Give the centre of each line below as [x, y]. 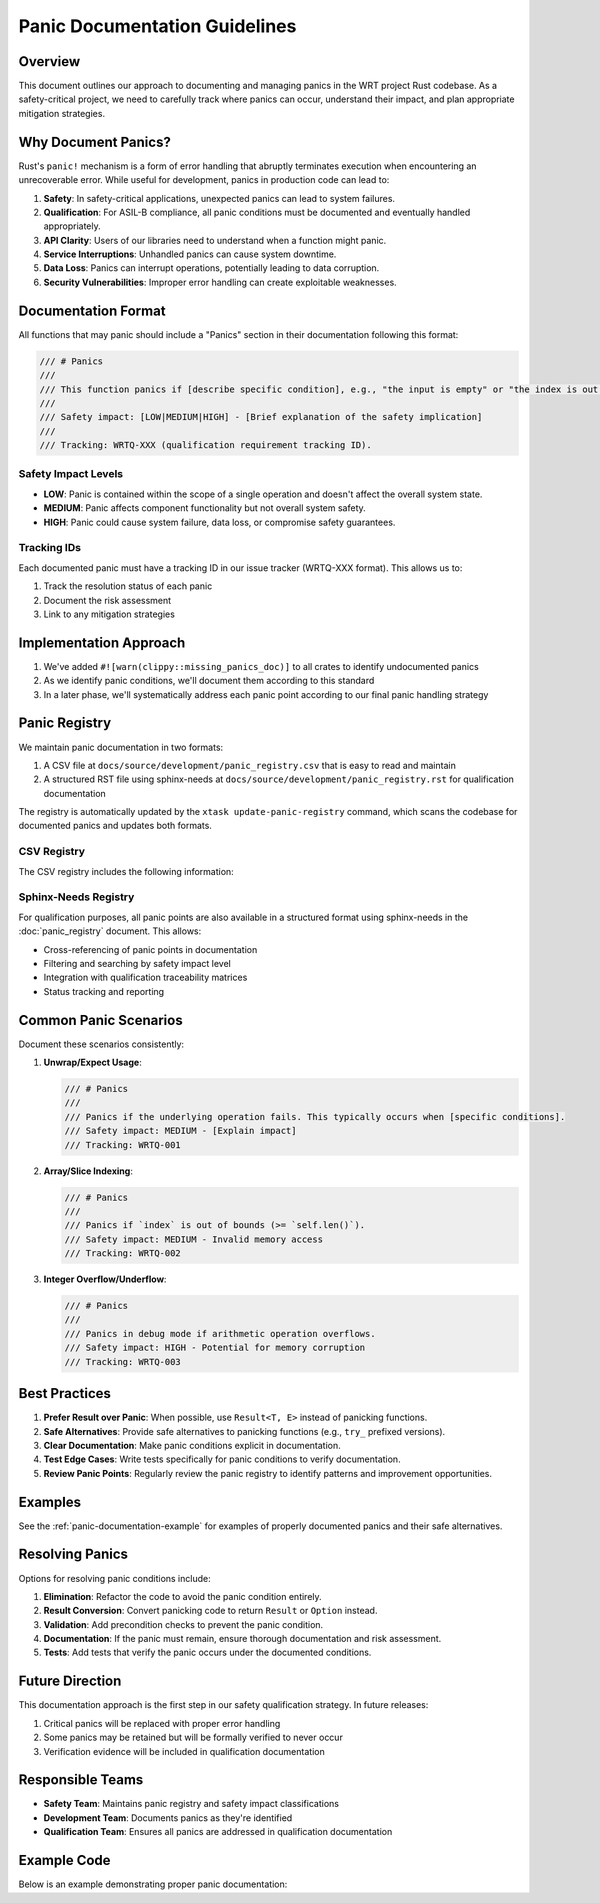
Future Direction [70, 1681]
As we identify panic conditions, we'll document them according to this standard [209, 681]
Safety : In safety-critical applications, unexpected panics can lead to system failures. [219, 198]
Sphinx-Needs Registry [76, 897]
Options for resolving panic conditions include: [114, 1578]
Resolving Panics [73, 1554]
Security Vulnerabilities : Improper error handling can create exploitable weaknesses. [220, 282]
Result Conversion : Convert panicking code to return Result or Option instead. [210, 1611]
